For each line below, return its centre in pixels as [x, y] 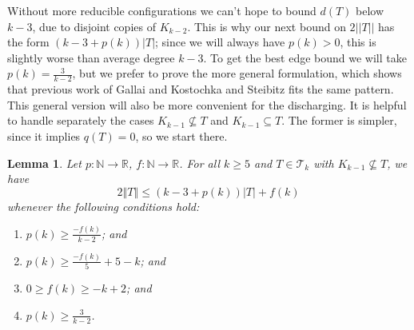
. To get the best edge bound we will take [305, 57]
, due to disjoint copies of [94, 26]
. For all [200, 163]
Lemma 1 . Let [44, 163]
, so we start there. [181, 135]
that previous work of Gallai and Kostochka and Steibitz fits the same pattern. [201, 89]
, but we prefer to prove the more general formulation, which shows [237, 73]
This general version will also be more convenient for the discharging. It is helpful [207, 104]
